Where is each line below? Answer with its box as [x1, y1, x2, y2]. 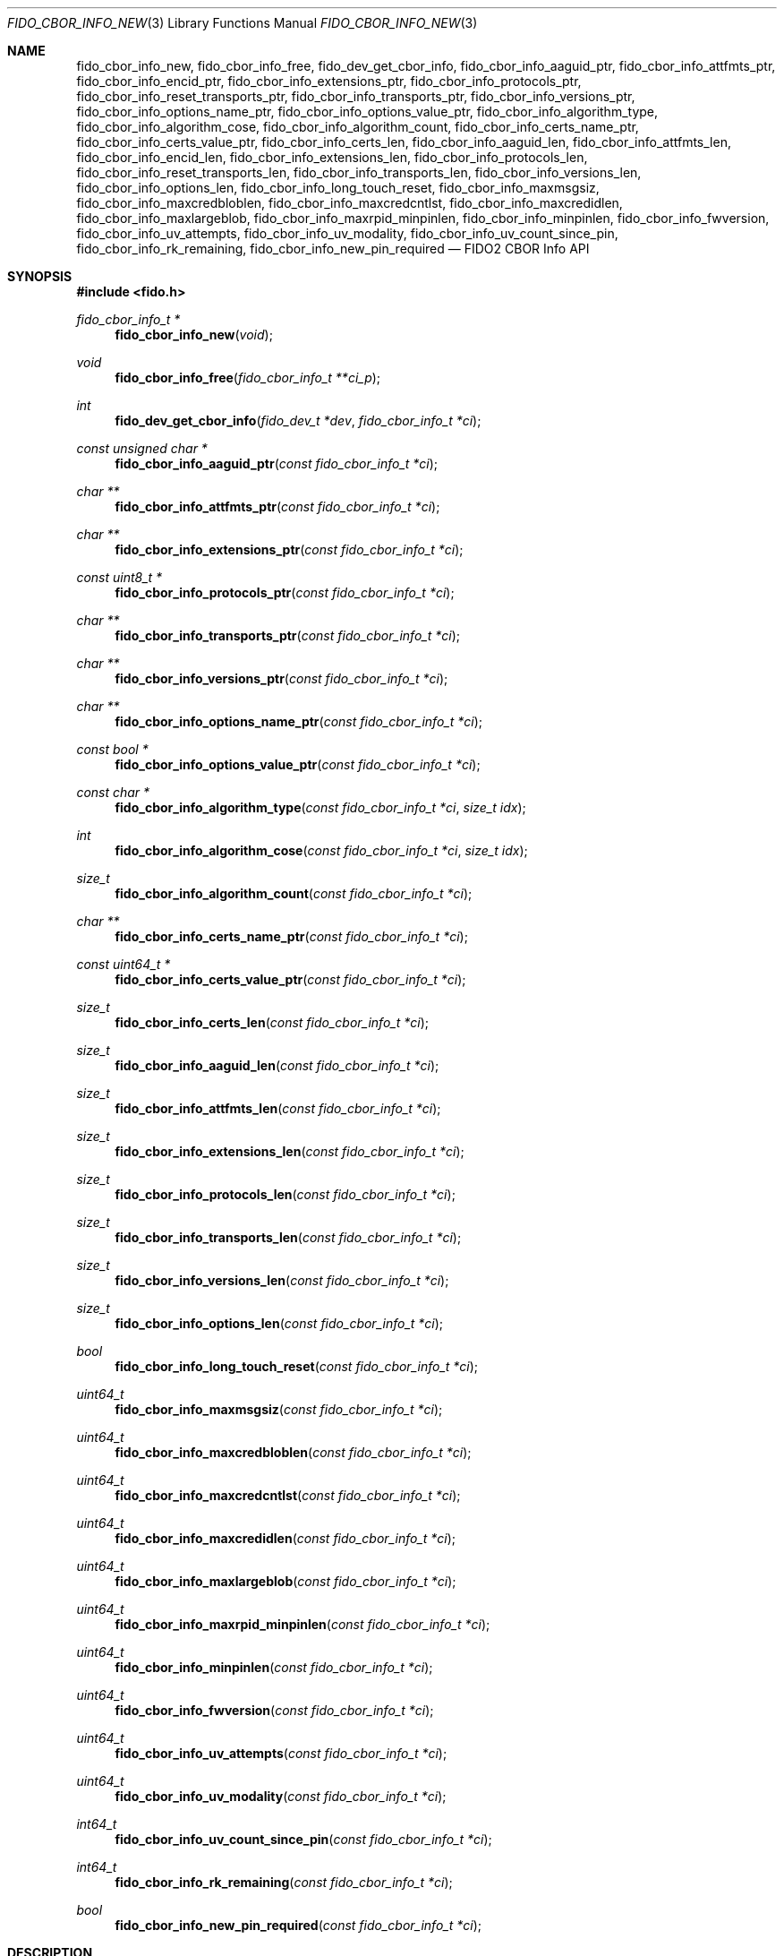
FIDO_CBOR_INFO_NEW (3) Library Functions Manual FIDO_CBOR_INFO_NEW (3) [7, 15, 478, 30]
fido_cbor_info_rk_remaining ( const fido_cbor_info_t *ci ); [115, 1874, 453, 1890]
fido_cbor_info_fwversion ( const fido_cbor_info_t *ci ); [115, 1703, 434, 1718]
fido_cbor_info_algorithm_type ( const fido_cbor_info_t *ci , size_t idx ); [115, 800, 526, 815]
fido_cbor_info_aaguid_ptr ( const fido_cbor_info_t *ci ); [115, 456, 439, 471]
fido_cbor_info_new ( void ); [115, 327, 273, 342]
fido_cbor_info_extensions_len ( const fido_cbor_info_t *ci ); [115, 1144, 464, 1159]
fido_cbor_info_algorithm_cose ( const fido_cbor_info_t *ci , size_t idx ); [115, 843, 528, 858]
